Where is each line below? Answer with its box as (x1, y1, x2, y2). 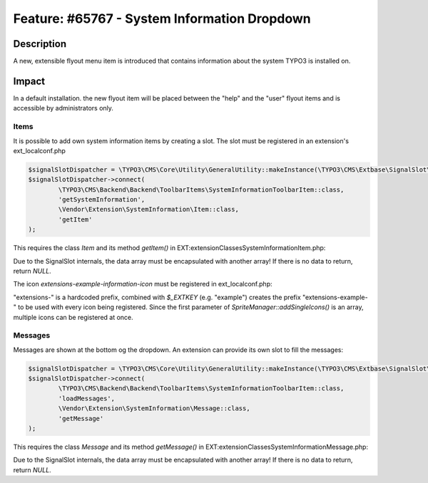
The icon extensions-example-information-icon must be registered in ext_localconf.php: (13, 280, 272, 289)
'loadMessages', (58, 394, 116, 402)
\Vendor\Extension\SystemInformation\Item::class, (58, 205, 239, 214)
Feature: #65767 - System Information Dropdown (13, 11, 311, 26)
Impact (13, 75, 46, 87)
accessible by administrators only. (13, 104, 114, 113)
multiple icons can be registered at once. (13, 313, 133, 321)
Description (13, 38, 67, 50)
